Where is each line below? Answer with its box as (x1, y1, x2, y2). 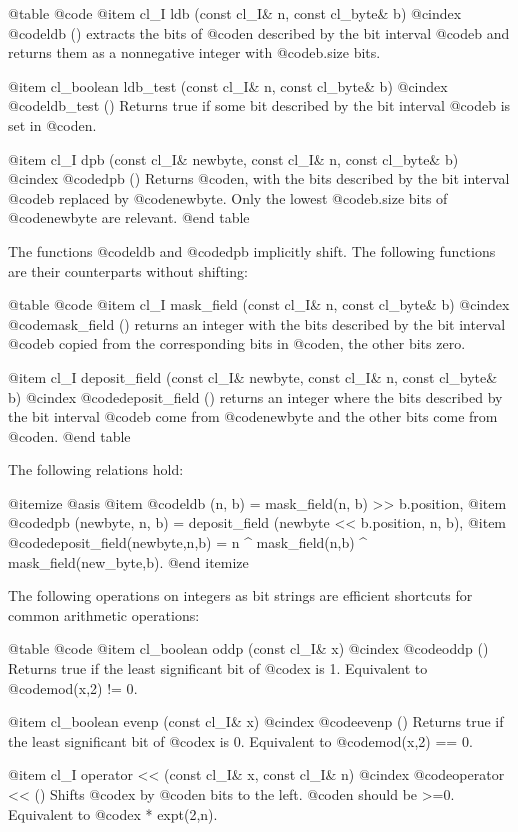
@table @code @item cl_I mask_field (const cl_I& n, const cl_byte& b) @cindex (8, 294, 510, 315)
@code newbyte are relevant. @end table (8, 207, 250, 228)
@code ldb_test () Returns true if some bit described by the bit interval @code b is (8, 95, 511, 116)
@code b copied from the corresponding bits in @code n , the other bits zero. (8, 333, 466, 354)
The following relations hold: (8, 459, 184, 480)
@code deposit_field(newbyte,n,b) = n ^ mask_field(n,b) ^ (8, 532, 368, 553)
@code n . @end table (8, 425, 131, 446)
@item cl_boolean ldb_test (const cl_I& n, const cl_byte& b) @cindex (8, 75, 448, 96)
